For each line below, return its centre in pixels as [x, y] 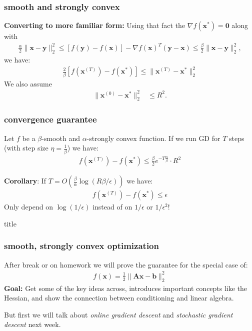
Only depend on [29, 207]
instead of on [112, 207]
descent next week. [32, 324]
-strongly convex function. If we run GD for [153, 138]
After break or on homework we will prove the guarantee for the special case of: [126, 264]
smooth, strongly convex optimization [81, 246]
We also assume [28, 83]
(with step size [26, 148]
